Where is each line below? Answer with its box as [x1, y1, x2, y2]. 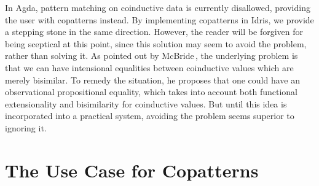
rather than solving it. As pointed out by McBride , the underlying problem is [5, 49, 298, 62]
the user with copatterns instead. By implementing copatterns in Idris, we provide [5, 13, 314, 26]
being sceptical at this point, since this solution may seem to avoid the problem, [5, 37, 307, 50]
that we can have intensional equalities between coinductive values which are [5, 61, 294, 74]
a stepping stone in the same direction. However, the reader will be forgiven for [5, 25, 304, 38]
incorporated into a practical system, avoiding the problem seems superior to [5, 109, 294, 122]
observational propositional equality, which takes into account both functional [5, 85, 297, 98]
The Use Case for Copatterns [5, 157, 259, 182]
